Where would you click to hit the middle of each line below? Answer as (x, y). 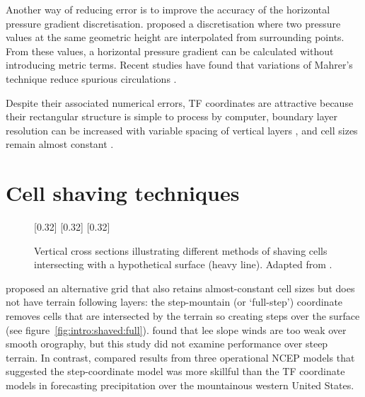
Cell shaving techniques (123, 193)
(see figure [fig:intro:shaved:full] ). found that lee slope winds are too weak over (176, 329)
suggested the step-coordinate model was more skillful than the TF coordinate (175, 371)
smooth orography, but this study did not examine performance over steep (167, 344)
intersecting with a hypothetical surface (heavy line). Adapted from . (183, 264)
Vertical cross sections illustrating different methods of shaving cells (181, 250)
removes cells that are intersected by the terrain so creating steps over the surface (183, 316)
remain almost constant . (60, 144)
